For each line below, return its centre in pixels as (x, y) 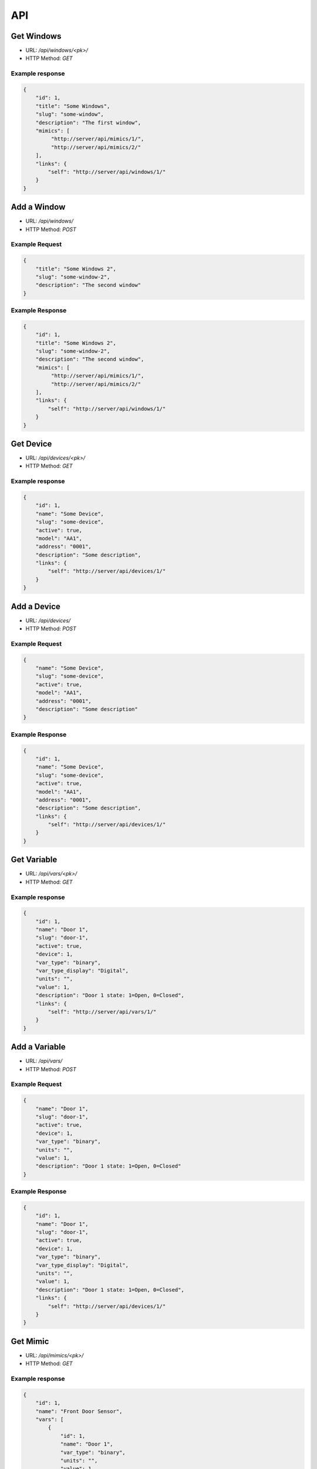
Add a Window (38, 207)
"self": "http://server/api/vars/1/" (102, 1012)
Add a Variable (38, 1047)
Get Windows (36, 36)
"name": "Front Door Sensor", (79, 1411)
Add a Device (36, 606)
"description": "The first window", (88, 123)
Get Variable (34, 860)
